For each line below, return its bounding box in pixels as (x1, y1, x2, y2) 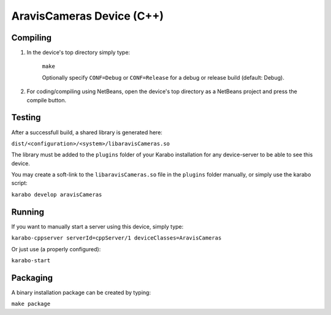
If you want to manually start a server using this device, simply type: (11, 222, 184, 230)
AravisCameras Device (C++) (11, 9, 164, 23)
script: (11, 180, 28, 187)
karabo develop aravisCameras (11, 191, 102, 198)
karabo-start (11, 257, 51, 264)
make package (11, 300, 51, 308)
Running (11, 207, 45, 217)
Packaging (11, 273, 53, 283)
